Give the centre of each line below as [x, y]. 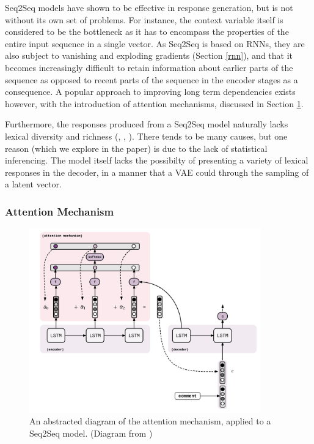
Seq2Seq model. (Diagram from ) [91, 433]
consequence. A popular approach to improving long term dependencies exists [150, 92]
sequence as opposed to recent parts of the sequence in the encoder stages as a [152, 79]
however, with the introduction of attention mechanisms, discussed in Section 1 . [154, 103]
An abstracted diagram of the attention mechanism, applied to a [150, 421]
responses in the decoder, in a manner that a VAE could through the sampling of [157, 172]
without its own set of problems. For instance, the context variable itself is [144, 19]
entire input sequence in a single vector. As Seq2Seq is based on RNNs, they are [155, 43]
